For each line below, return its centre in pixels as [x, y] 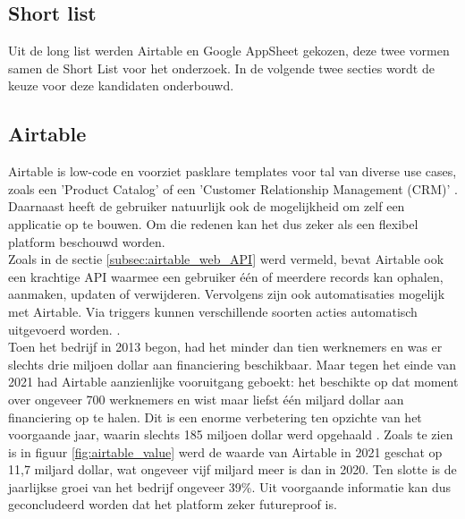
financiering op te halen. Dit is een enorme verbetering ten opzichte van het [215, 417]
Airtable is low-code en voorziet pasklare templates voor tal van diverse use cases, [232, 171]
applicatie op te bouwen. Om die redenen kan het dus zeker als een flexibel [213, 223]
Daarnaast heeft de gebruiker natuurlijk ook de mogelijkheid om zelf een [207, 206]
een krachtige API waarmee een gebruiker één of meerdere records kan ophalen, [226, 276]
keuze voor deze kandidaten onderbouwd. [121, 85]
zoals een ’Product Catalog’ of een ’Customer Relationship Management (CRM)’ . [233, 188]
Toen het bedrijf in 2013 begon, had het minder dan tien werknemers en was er [225, 347]
